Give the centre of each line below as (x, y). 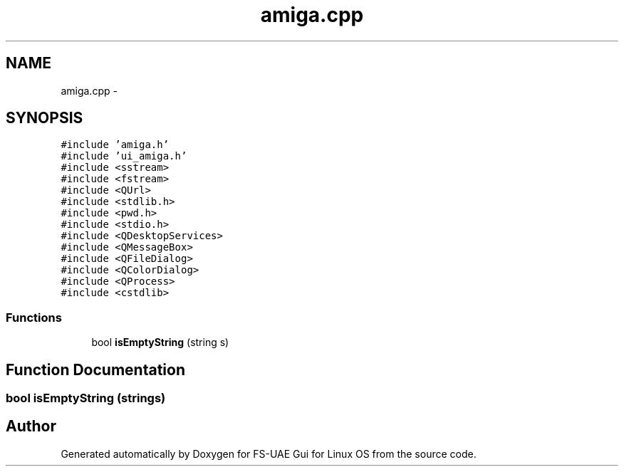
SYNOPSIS (45, 118)
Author (31, 426)
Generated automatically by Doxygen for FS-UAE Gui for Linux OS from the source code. (269, 453)
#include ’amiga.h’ (115, 145)
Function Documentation (95, 369)
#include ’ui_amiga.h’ (124, 156)
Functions (34, 317)
